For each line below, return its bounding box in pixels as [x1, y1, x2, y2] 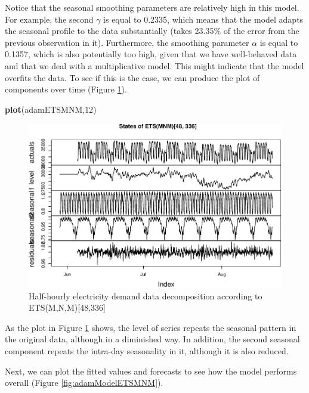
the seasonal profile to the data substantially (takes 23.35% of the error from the [5, 24, 299, 37]
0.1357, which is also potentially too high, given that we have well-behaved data [5, 48, 297, 60]
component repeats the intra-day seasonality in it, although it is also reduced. [5, 344, 289, 357]
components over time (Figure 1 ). [5, 83, 127, 95]
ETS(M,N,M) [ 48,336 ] [29, 301, 106, 314]
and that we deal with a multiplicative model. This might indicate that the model [5, 59, 304, 72]
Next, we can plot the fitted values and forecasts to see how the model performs [5, 364, 297, 377]
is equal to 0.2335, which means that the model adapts [103, 13, 304, 25]
